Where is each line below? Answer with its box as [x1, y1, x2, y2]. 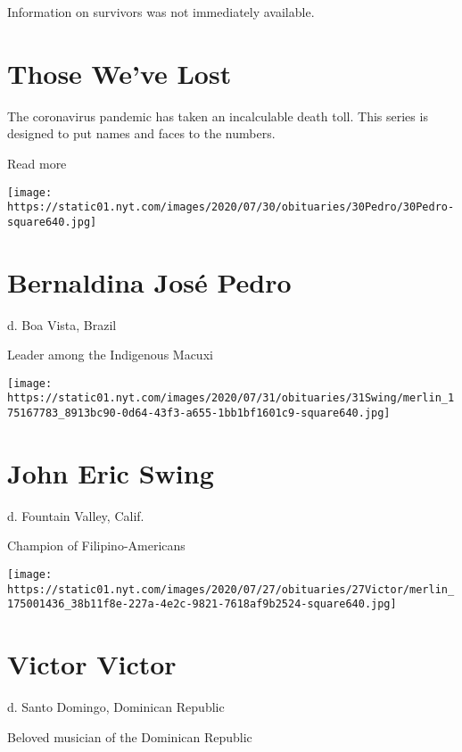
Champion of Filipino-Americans [7, 536, 186, 555]
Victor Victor [7, 646, 177, 682]
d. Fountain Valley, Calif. [7, 506, 144, 525]
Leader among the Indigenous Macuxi [7, 345, 213, 364]
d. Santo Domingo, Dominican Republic [7, 698, 225, 716]
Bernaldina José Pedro [7, 263, 292, 300]
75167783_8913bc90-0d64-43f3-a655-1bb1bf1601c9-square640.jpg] [7, 407, 391, 420]
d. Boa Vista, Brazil [7, 315, 117, 334]
